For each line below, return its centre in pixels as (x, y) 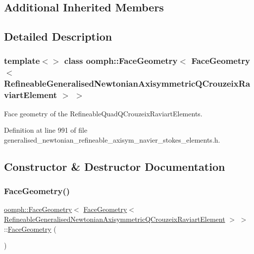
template (22, 61)
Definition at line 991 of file (46, 130)
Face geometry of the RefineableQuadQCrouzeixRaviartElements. (103, 113)
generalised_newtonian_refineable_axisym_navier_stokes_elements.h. (112, 139)
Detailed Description (58, 36)
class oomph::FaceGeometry (121, 61)
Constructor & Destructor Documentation (115, 166)
